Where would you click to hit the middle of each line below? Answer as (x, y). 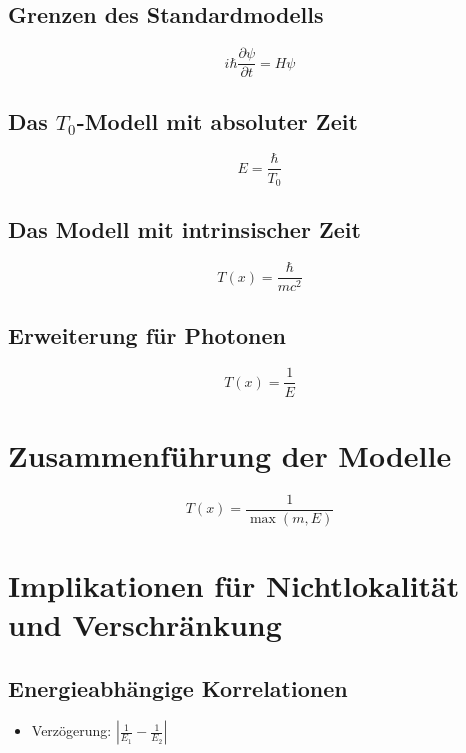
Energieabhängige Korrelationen (178, 687)
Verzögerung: (71, 730)
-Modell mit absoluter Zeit (217, 120)
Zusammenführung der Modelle (230, 454)
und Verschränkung (145, 624)
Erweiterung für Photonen (147, 334)
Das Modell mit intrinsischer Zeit (184, 229)
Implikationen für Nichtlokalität (234, 584)
